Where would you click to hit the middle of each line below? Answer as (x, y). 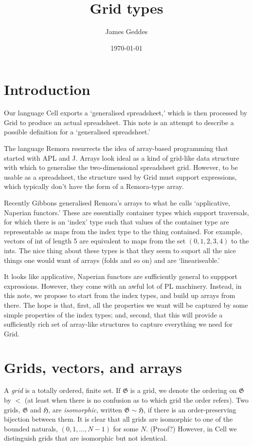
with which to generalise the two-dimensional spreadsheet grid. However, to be (121, 167)
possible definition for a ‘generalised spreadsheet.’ (77, 132)
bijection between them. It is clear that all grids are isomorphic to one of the (118, 419)
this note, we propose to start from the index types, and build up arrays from (120, 295)
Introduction (47, 89)
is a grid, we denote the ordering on (183, 390)
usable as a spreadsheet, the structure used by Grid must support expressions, (120, 177)
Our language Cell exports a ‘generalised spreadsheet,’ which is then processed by (126, 113)
